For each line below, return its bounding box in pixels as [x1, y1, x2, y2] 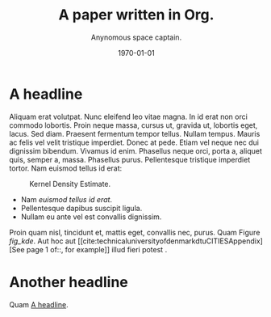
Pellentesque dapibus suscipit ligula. [20, 203, 143, 213]
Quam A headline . [9, 299, 69, 309]
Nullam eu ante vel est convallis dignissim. [20, 212, 162, 222]
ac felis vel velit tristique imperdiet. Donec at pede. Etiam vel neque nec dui [9, 137, 259, 147]
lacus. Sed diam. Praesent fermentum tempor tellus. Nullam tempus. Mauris [9, 129, 261, 138]
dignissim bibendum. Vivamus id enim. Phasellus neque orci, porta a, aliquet [9, 146, 263, 155]
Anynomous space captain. [90, 32, 182, 42]
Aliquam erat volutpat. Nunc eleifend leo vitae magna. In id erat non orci [9, 112, 248, 121]
